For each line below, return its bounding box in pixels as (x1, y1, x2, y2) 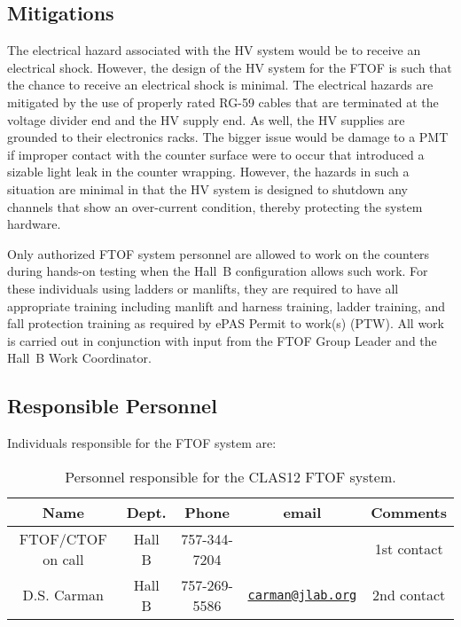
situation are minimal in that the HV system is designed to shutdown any (7, 179, 408, 198)
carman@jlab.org (247, 587, 357, 602)
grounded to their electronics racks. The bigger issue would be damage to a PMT (7, 128, 449, 146)
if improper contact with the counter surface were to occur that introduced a (7, 145, 425, 163)
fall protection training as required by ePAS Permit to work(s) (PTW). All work (7, 314, 444, 333)
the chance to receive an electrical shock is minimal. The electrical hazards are (7, 75, 434, 94)
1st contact (374, 538, 443, 560)
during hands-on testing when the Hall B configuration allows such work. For (7, 262, 428, 280)
